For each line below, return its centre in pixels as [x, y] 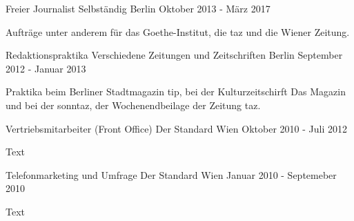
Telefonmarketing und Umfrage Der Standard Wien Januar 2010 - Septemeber [171, 174]
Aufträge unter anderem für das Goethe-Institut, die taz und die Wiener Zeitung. [178, 31]
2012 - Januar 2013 [46, 68]
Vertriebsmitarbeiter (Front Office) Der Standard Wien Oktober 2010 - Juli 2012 [176, 128]
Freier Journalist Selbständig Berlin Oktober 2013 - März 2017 [138, 8]
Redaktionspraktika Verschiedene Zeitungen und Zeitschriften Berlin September [174, 55]
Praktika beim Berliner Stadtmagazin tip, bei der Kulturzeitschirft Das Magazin [176, 92]
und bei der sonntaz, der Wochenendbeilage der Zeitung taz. [133, 105]
